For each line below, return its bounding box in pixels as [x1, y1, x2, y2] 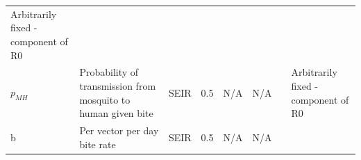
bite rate [79, 136, 116, 151]
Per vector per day [79, 123, 159, 137]
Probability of [79, 65, 139, 79]
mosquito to [79, 92, 131, 106]
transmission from [79, 78, 156, 93]
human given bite [79, 106, 153, 120]
